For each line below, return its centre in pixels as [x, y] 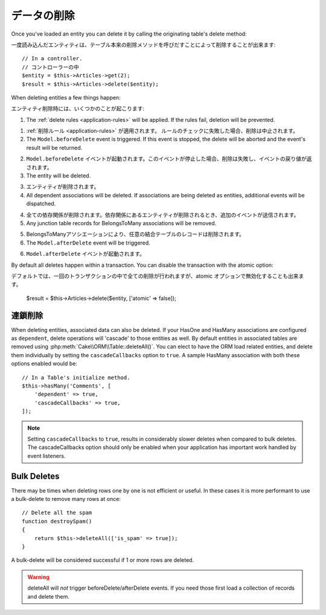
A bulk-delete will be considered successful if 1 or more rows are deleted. [103, 560]
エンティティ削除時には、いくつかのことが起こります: [78, 109]
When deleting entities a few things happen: [66, 97]
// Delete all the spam [57, 513]
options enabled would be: [44, 364]
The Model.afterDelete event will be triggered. [88, 243]
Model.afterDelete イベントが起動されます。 [85, 254]
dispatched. [41, 204]
